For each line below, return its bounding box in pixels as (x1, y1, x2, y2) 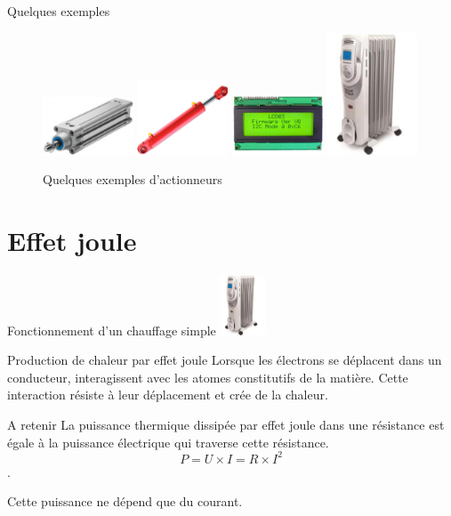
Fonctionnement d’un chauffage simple (7, 320, 216, 339)
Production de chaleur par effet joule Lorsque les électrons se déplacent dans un (7, 351, 442, 369)
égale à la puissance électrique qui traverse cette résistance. (7, 432, 329, 451)
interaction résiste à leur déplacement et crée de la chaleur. (7, 385, 328, 404)
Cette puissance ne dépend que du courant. (7, 492, 243, 511)
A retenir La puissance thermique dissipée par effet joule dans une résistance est (7, 415, 445, 434)
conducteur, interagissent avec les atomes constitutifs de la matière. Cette (7, 367, 408, 386)
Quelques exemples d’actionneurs (43, 170, 222, 189)
